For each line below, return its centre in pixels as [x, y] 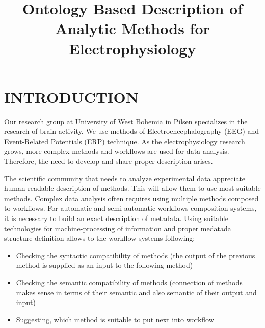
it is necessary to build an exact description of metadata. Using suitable [116, 218]
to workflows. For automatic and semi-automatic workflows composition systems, [130, 208]
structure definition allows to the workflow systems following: [100, 238]
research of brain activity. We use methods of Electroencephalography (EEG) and [132, 131]
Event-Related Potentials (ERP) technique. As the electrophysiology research [125, 141]
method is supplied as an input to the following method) [104, 265]
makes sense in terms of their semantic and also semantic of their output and [136, 292]
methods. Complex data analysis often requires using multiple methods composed [131, 198]
